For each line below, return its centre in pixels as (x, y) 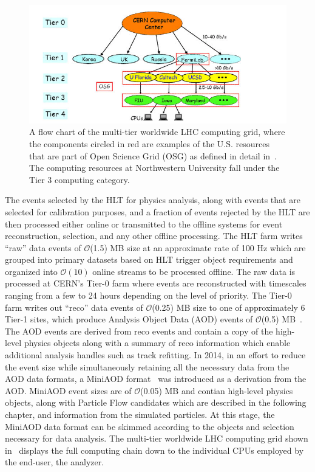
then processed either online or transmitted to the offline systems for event (144, 224)
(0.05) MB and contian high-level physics (217, 390)
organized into (31, 271)
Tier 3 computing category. (80, 179)
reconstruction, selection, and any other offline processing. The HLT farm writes (154, 236)
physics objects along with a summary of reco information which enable (157, 343)
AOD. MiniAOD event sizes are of (68, 390)
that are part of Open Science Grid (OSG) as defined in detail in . (153, 155)
